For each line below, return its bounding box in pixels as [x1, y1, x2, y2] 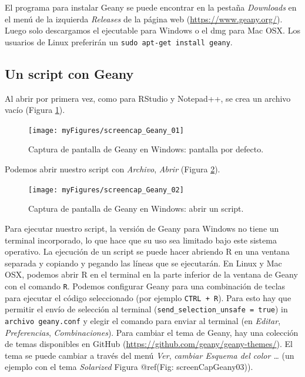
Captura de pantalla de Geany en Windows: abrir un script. [28, 202, 244, 215]
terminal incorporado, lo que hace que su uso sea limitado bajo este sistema [5, 233, 277, 246]
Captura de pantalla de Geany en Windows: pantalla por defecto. [28, 143, 264, 155]
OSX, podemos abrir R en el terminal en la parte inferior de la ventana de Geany [5, 268, 298, 281]
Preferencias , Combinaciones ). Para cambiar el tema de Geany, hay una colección [5, 326, 299, 338]
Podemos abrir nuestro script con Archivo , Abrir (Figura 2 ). [5, 163, 220, 175]
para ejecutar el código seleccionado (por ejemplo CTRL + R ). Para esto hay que [5, 291, 291, 303]
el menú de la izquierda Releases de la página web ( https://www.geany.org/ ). [5, 12, 283, 25]
